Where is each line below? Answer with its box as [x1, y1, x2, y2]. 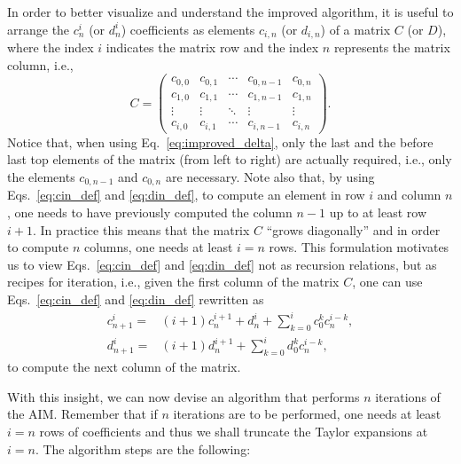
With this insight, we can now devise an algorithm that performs [7, 387, 360, 405]
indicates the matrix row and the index [105, 38, 319, 57]
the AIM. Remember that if [7, 405, 158, 423]
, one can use [352, 272, 423, 291]
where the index [7, 38, 94, 57]
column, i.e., [7, 55, 74, 74]
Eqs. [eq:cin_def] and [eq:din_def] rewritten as [7, 290, 264, 308]
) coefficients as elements [121, 20, 255, 38]
